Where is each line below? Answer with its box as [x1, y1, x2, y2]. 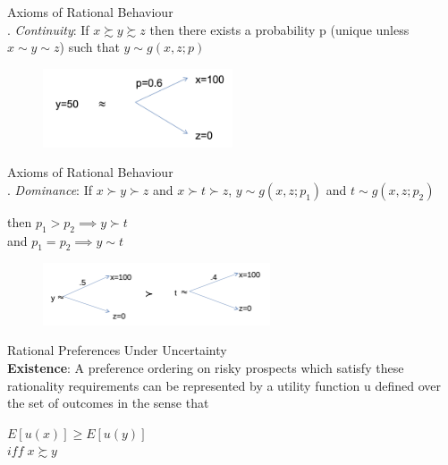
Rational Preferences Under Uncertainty [7, 341, 227, 359]
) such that [59, 38, 120, 56]
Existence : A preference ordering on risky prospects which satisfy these [7, 359, 404, 377]
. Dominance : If [7, 180, 92, 199]
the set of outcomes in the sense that [7, 393, 209, 412]
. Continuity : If [7, 20, 89, 38]
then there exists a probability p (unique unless [149, 20, 410, 38]
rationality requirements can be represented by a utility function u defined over [7, 376, 441, 394]
